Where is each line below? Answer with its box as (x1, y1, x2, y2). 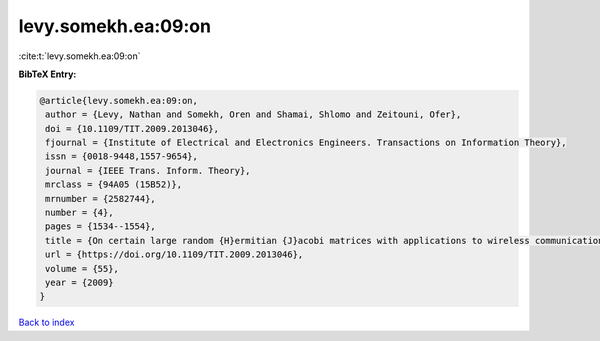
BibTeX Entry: (18, 68, 77, 80)
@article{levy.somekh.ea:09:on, (39, 95, 199, 106)
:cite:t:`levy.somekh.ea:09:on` (18, 50, 141, 62)
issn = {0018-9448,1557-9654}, (45, 151, 199, 162)
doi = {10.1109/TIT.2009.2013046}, (45, 123, 220, 134)
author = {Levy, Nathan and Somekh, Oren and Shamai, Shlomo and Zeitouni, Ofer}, (45, 109, 462, 120)
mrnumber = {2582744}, (45, 193, 157, 204)
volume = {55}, (45, 263, 120, 274)
